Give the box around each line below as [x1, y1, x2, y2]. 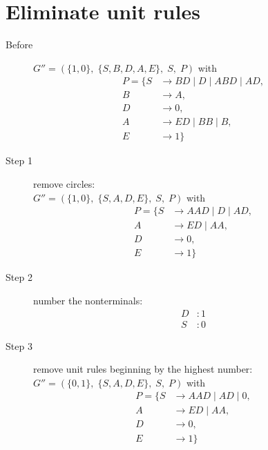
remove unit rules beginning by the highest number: [33, 362, 253, 376]
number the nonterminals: [33, 293, 143, 307]
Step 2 [6, 270, 32, 284]
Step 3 [6, 338, 32, 353]
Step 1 [6, 153, 32, 168]
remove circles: [33, 177, 95, 191]
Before [6, 37, 33, 52]
